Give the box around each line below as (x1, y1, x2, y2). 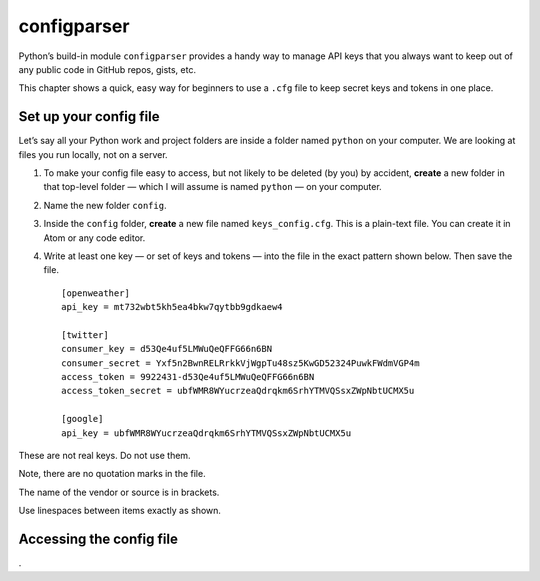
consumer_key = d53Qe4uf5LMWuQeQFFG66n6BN (61, 343, 273, 355)
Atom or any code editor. (43, 231, 146, 244)
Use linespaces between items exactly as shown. (18, 505, 222, 517)
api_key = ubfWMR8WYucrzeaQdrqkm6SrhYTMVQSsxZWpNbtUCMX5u (61, 427, 352, 439)
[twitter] (61, 329, 109, 340)
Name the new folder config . (43, 199, 167, 211)
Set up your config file (18, 108, 160, 125)
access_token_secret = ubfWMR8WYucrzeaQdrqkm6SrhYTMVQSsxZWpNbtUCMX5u (61, 385, 415, 397)
